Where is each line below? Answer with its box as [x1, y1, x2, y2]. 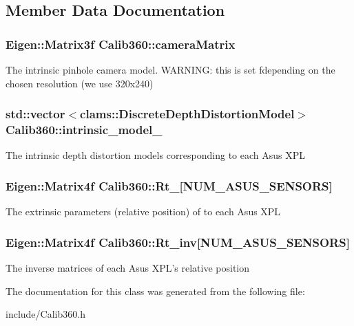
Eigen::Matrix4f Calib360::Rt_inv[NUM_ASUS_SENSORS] [6, 233, 350, 250]
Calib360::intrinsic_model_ [6, 121, 163, 138]
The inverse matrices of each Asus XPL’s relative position [6, 260, 250, 274]
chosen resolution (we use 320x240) [6, 76, 154, 90]
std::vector [6, 105, 65, 122]
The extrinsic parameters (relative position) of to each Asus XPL [6, 204, 281, 219]
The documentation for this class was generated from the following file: [6, 283, 305, 298]
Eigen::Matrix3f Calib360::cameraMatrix [6, 35, 236, 52]
